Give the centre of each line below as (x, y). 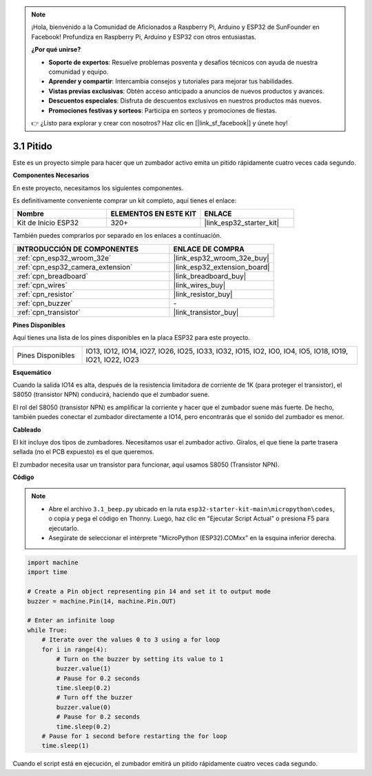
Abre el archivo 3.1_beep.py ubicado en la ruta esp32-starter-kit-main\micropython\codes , (192, 509)
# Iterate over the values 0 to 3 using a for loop (131, 640)
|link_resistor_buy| (203, 294)
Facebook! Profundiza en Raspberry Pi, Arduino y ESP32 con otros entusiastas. (144, 37)
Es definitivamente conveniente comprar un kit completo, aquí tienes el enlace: (125, 201)
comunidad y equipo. (79, 72)
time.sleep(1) (65, 746)
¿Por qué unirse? (56, 50)
